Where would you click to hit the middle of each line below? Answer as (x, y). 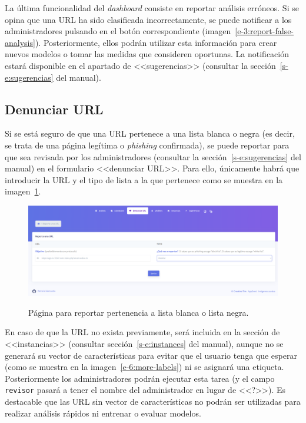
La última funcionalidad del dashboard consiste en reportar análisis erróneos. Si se (152, 8)
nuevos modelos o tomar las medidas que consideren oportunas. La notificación (147, 54)
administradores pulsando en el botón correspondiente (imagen (118, 31)
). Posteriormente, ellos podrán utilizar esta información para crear (156, 42)
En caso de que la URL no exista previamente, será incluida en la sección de (142, 332)
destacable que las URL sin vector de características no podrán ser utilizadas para (153, 401)
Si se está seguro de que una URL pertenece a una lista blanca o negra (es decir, (150, 133)
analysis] (20, 42)
